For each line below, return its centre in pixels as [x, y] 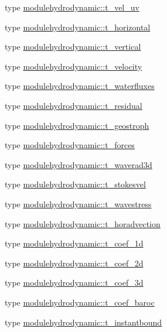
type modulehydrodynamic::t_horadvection [83, 223]
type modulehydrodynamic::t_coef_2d [74, 263]
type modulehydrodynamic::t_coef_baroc [80, 302]
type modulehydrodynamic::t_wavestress [78, 203]
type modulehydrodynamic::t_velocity [74, 66]
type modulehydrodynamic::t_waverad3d [79, 164]
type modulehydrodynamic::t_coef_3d [74, 283]
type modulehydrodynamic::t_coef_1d [74, 243]
